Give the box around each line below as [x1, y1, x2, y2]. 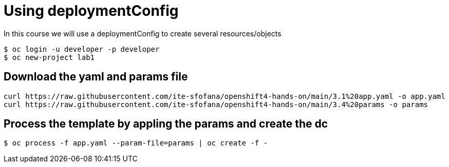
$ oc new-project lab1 [4, 53, 95, 61]
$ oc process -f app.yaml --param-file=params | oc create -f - [4, 139, 268, 148]
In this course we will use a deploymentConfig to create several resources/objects [4, 29, 282, 38]
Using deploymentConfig [4, 2, 179, 19]
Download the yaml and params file [4, 70, 188, 83]
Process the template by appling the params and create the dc [4, 117, 328, 131]
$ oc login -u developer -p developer [4, 45, 160, 53]
